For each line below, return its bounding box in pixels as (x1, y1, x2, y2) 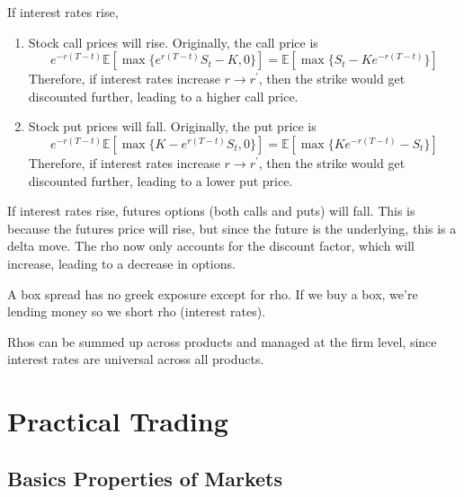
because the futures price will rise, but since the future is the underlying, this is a (7, 218, 457, 237)
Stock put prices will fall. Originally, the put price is (28, 117, 317, 136)
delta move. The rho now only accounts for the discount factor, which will (7, 236, 415, 255)
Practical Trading (7, 403, 228, 439)
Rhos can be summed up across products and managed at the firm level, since (7, 332, 437, 351)
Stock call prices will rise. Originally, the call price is (28, 32, 318, 51)
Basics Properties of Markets (7, 464, 283, 492)
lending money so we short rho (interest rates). (7, 302, 266, 321)
